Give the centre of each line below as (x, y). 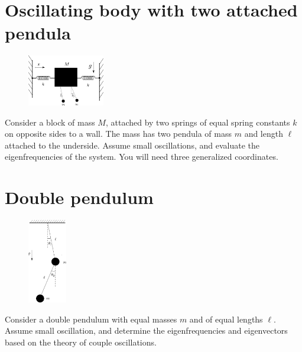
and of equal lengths (226, 319)
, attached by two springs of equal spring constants (198, 122)
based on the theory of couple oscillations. (81, 342)
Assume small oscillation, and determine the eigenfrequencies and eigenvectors (146, 330)
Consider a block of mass (50, 122)
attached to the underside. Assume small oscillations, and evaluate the (132, 145)
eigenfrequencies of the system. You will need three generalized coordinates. (142, 157)
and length (264, 134)
